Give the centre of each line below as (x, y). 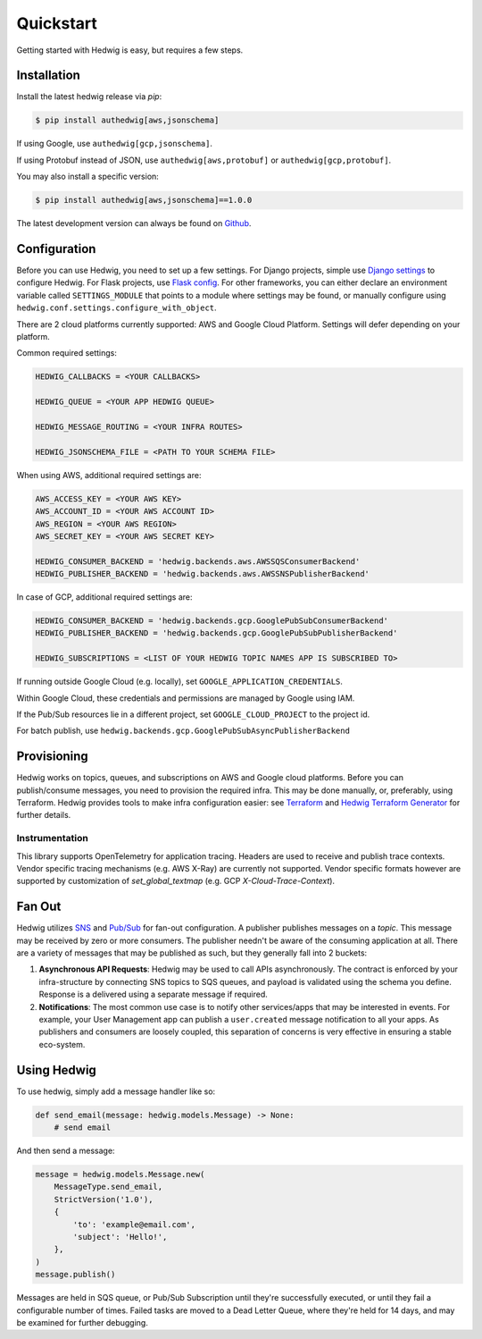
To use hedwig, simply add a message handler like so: (116, 1091)
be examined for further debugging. (83, 1322)
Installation (48, 76)
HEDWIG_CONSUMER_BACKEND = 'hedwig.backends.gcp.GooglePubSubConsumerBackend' (212, 621)
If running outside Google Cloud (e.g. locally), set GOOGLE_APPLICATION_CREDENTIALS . (180, 682)
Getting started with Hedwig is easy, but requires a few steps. (130, 50)
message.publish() (75, 1275)
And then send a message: (66, 1151)
